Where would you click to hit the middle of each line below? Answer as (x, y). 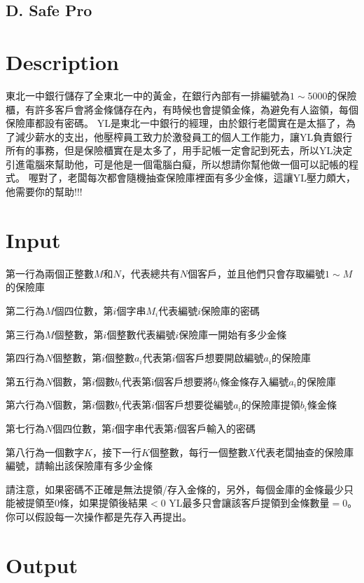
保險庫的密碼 (231, 310)
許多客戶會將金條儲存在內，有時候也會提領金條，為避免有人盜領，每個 (196, 109)
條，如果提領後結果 (104, 503)
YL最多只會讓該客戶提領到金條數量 (249, 503)
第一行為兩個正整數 (50, 273)
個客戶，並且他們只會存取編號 (257, 273)
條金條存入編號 (254, 381)
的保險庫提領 (271, 405)
